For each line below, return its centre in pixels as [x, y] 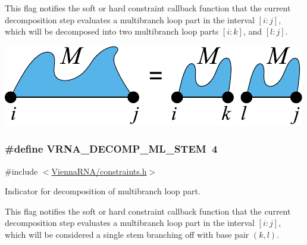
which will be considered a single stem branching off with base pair [127, 234]
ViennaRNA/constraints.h [99, 171]
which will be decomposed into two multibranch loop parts [112, 31]
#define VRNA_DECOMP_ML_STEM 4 [111, 149]
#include [21, 171]
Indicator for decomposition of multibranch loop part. [103, 191]
